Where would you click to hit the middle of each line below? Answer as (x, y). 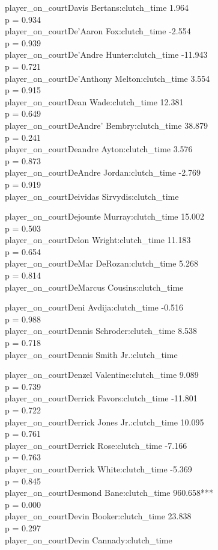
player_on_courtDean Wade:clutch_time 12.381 (94, 101)
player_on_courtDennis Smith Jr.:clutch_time (91, 354)
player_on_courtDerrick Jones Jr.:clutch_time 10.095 (104, 422)
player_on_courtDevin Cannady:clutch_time (89, 539)
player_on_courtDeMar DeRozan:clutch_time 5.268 (101, 263)
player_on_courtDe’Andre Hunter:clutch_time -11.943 (106, 54)
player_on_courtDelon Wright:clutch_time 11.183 (98, 240)
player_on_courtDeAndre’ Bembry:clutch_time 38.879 (107, 125)
